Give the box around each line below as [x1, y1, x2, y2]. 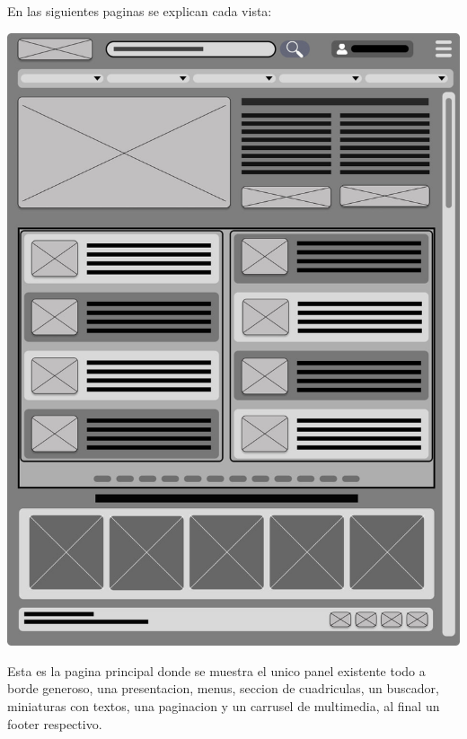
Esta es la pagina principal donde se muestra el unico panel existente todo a [7, 661, 426, 680]
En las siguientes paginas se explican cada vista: [7, 2, 272, 20]
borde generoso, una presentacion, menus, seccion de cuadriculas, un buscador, [7, 679, 439, 698]
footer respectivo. [7, 714, 102, 733]
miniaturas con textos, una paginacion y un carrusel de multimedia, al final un [7, 697, 440, 716]
